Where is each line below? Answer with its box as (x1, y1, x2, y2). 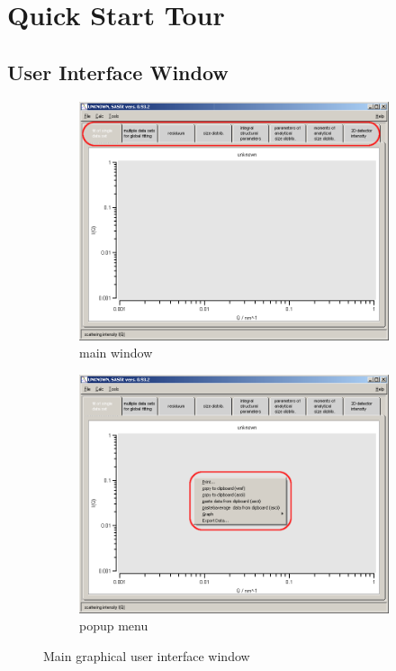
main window (79, 343, 153, 362)
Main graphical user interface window (43, 646, 250, 665)
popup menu (79, 616, 148, 635)
